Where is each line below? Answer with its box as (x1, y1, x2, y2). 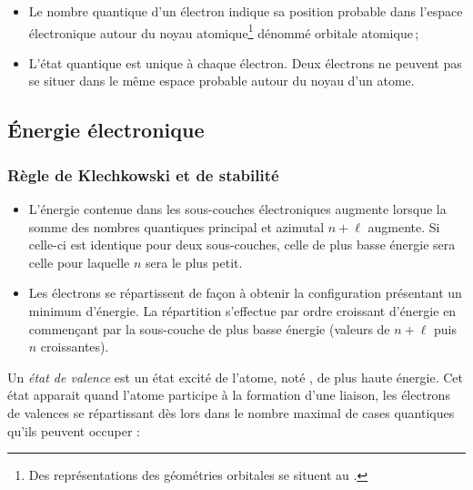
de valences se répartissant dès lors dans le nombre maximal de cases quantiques (7, 403, 455, 422)
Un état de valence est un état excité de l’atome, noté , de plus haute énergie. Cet (7, 367, 463, 386)
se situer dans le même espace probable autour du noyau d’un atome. (28, 71, 415, 90)
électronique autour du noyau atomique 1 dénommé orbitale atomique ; (28, 20, 419, 42)
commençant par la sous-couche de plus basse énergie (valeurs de (28, 319, 390, 338)
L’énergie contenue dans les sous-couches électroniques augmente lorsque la (28, 199, 447, 219)
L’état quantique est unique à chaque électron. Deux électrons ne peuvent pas (28, 53, 462, 72)
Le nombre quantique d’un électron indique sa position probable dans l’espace (28, 2, 463, 20)
